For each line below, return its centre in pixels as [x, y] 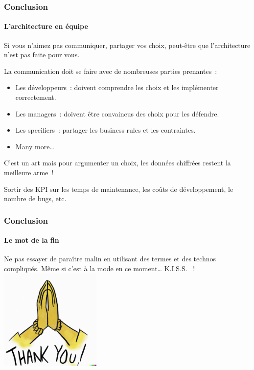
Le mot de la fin [32, 240]
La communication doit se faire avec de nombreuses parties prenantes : [111, 71]
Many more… [35, 146]
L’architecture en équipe [46, 26]
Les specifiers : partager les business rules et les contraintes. [105, 130]
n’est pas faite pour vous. [42, 55]
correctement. [36, 97]
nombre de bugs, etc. [35, 198]
